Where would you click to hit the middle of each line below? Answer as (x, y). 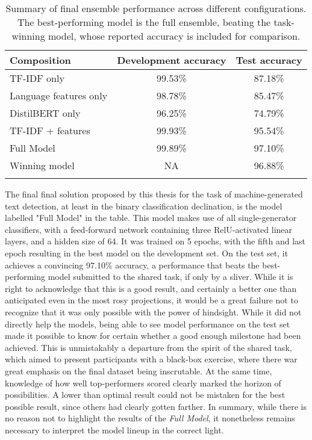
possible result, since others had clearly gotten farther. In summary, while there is (156, 406)
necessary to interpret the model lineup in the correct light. (114, 429)
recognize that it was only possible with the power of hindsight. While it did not (153, 311)
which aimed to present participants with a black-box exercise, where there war (151, 359)
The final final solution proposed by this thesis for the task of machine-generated (154, 194)
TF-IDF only (37, 78)
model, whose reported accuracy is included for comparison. (174, 36)
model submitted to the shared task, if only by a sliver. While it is (170, 277)
